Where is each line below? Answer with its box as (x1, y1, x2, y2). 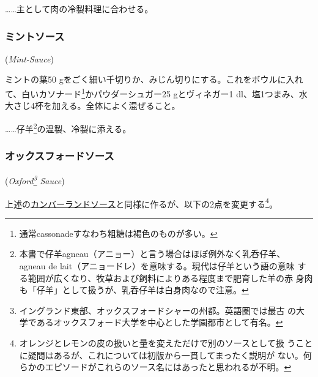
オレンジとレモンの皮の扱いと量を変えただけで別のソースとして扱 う (19, 336, 296, 349)
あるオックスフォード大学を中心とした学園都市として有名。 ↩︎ (36, 316, 283, 329)
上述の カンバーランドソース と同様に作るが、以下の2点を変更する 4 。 (5, 195, 278, 210)
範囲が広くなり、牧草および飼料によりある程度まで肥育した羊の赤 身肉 (28, 271, 313, 284)
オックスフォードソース (5, 148, 114, 163)
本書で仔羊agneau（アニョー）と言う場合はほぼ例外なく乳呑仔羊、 (19, 247, 286, 260)
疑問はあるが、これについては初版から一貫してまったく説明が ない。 (28, 348, 303, 361)
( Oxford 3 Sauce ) (5, 173, 65, 187)
